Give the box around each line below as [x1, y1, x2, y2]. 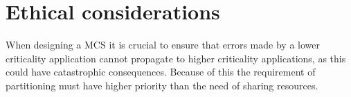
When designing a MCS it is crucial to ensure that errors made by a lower [6, 37, 320, 52]
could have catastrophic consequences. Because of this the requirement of [6, 64, 316, 79]
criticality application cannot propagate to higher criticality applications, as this [6, 51, 346, 65]
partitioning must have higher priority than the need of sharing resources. [6, 78, 318, 92]
